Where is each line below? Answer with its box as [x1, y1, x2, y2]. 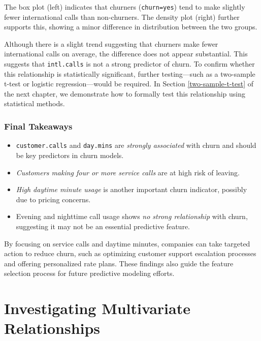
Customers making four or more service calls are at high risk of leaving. [16, 167, 240, 177]
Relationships [4, 318, 101, 338]
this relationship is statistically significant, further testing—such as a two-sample [4, 68, 255, 79]
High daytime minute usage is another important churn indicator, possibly [16, 184, 247, 195]
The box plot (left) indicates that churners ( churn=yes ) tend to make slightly [4, 2, 245, 12]
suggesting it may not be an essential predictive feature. [16, 221, 190, 231]
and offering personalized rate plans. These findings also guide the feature [4, 258, 234, 268]
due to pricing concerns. [16, 194, 91, 204]
